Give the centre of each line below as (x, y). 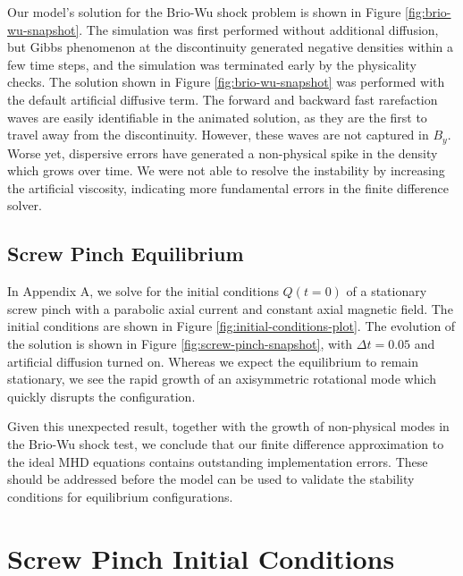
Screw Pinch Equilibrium (126, 254)
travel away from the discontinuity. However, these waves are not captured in (218, 135)
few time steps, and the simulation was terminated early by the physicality (212, 64)
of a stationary (387, 291)
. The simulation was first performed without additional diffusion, (259, 29)
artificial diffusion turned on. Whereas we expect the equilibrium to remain (213, 361)
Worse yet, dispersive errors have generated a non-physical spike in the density (223, 152)
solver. (25, 205)
